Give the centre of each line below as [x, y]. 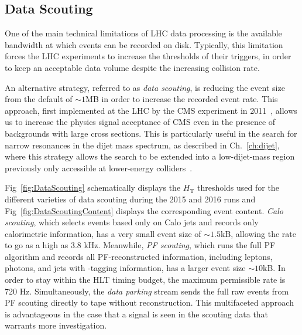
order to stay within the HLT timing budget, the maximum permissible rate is [145, 280]
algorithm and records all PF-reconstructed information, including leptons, [139, 256]
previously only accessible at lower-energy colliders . [99, 167]
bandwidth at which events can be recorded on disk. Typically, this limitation [144, 44]
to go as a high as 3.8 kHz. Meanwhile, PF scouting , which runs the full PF [140, 245]
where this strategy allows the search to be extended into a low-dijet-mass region [150, 156]
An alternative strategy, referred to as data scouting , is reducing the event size [145, 87]
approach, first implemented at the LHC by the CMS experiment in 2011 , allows [151, 110]
